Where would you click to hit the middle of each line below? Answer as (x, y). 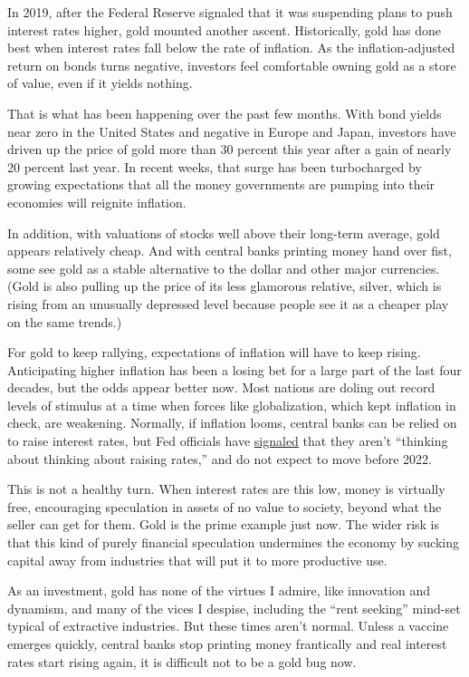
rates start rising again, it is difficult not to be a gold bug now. (182, 661)
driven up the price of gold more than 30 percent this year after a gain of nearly (230, 149)
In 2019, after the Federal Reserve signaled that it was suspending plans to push (230, 12)
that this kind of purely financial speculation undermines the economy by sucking (233, 542)
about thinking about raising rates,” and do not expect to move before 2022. (220, 458)
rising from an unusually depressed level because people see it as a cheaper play (228, 303)
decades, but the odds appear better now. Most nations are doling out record (221, 387)
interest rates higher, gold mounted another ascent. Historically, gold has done (224, 29)
